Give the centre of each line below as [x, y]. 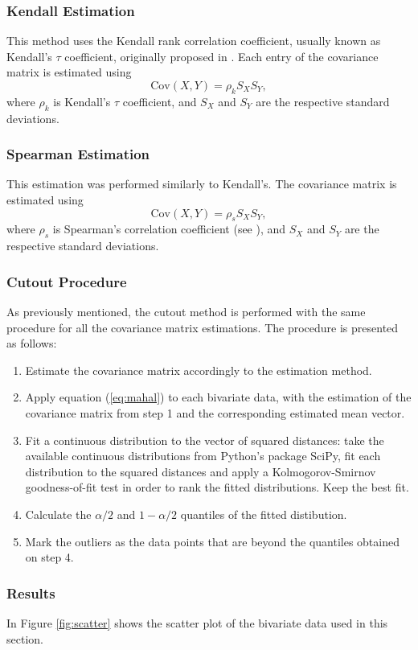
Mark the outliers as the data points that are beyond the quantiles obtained [212, 541]
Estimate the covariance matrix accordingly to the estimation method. [199, 370]
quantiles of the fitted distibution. [264, 514]
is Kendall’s [82, 101]
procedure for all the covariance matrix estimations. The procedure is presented [203, 327]
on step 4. [49, 557]
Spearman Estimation [78, 154]
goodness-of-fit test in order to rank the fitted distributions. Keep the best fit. [217, 487]
